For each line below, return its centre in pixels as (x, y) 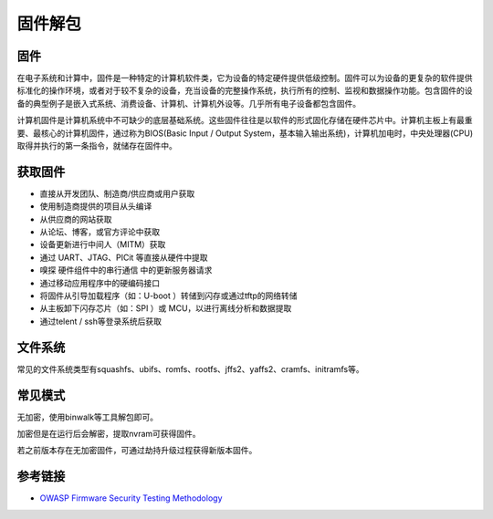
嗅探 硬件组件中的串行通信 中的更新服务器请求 (126, 270)
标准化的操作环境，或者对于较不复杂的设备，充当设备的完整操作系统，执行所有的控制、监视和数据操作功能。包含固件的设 (245, 90)
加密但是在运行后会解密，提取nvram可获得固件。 (109, 434)
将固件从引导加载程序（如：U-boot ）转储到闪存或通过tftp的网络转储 (168, 296)
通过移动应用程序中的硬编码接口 (100, 283)
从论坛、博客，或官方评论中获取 (100, 232)
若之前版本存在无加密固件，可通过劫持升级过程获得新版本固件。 (137, 451)
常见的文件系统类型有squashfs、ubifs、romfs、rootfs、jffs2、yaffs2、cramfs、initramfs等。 (190, 368)
